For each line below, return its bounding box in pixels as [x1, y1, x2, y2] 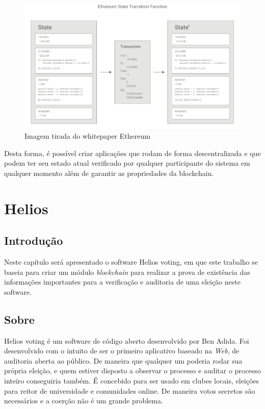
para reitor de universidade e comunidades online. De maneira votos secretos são [4, 385, 255, 396]
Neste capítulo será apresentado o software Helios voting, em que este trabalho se [4, 257, 258, 267]
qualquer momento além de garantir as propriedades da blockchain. [4, 167, 214, 178]
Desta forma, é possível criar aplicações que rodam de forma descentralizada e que [4, 147, 261, 158]
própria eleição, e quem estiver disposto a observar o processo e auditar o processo [4, 365, 261, 376]
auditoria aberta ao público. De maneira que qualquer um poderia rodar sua [4, 355, 243, 366]
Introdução [4, 233, 63, 248]
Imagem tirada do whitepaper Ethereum [24, 131, 150, 141]
